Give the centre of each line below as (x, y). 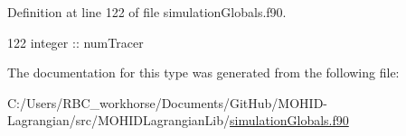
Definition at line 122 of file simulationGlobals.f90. (147, 12)
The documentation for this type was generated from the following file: (203, 73)
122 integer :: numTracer (76, 42)
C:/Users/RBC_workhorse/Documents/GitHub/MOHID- (168, 102)
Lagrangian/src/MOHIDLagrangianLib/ (119, 120)
